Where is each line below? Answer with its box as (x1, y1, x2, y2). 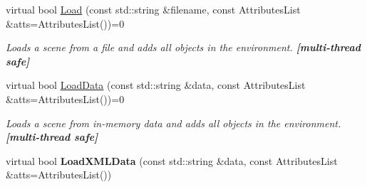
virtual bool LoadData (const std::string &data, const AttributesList (6, 78, 306, 92)
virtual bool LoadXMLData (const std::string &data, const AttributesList (6, 153, 338, 168)
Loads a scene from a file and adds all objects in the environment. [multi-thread (6, 40, 361, 55)
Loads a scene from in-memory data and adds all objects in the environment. (6, 115, 341, 130)
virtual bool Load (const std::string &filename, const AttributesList (6, 2, 301, 16)
